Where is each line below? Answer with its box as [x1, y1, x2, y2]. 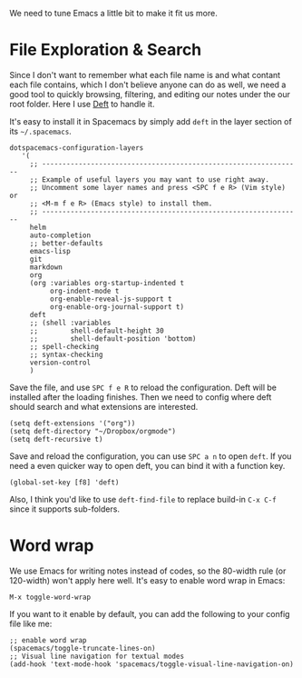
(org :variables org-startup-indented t [29, 278, 184, 287]
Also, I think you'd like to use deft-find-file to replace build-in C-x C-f [9, 494, 277, 504]
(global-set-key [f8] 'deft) [9, 477, 120, 487]
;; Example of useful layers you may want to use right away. [29, 174, 270, 184]
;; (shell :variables [29, 318, 112, 327]
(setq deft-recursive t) [9, 434, 103, 444]
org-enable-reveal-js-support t [49, 294, 172, 304]
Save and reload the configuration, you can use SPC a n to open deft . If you [9, 450, 292, 462]
